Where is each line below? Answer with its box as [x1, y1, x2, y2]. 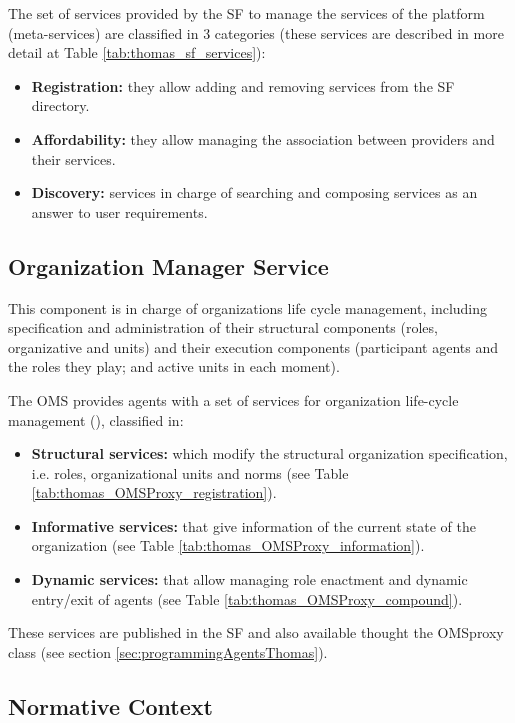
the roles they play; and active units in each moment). [8, 356, 340, 377]
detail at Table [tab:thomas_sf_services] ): [8, 42, 266, 63]
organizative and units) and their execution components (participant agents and [8, 336, 498, 357]
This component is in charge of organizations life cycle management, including [8, 297, 488, 318]
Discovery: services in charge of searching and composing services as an [31, 182, 478, 203]
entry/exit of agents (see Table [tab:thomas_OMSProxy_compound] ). [31, 588, 463, 609]
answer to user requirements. [31, 201, 208, 222]
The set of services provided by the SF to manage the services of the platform [8, 3, 485, 23]
